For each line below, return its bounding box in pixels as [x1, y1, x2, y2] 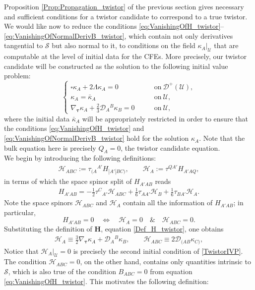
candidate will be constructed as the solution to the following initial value [4, 60, 228, 71]
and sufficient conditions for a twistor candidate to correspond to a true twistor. [4, 11, 248, 21]
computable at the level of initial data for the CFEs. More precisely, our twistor [4, 51, 247, 61]
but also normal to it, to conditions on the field [52, 40, 195, 51]
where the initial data [4, 113, 70, 123]
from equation [150, 266, 192, 276]
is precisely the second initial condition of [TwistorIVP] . [73, 245, 243, 256]
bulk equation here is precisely [4, 142, 96, 153]
